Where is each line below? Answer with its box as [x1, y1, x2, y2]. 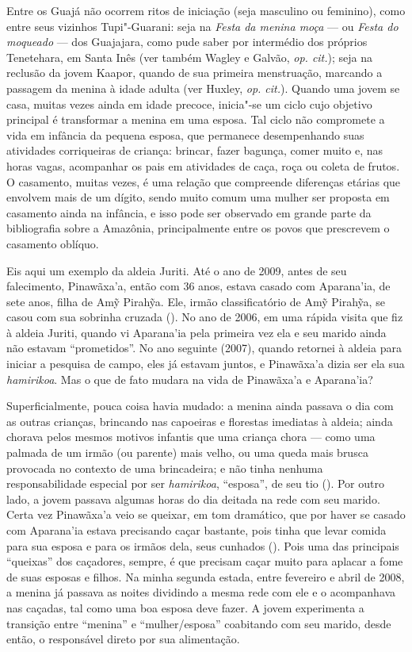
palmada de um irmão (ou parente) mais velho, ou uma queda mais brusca [6, 444, 368, 461]
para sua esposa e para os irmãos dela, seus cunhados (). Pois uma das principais [6, 537, 399, 554]
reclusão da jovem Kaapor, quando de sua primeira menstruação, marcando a [6, 64, 383, 81]
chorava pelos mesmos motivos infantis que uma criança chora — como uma [6, 428, 376, 445]
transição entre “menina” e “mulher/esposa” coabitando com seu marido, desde [6, 615, 391, 631]
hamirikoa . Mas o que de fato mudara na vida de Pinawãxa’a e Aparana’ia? [6, 370, 373, 387]
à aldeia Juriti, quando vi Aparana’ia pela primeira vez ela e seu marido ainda [6, 324, 387, 340]
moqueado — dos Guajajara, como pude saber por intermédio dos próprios [6, 33, 368, 50]
